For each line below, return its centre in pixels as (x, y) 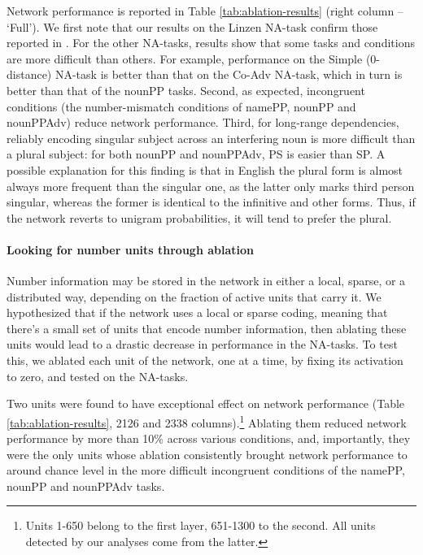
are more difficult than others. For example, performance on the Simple (185, 58)
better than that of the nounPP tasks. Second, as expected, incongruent (186, 90)
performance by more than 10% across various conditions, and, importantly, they (209, 438)
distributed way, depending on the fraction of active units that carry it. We (194, 296)
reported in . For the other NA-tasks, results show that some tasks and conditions (211, 43)
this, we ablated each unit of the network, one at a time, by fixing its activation (205, 360)
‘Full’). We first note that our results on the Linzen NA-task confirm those (192, 26)
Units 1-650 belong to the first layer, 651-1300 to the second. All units (201, 525)
